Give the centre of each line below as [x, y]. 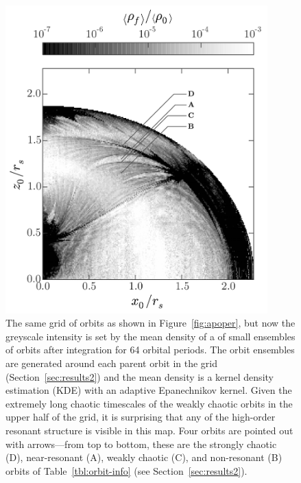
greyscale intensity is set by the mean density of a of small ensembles [150, 336]
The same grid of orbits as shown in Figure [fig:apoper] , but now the [150, 323]
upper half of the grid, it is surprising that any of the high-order [141, 417]
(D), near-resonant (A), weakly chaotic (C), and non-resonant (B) [144, 457]
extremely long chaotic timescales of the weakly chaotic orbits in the [149, 403]
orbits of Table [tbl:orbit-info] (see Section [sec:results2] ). [127, 470]
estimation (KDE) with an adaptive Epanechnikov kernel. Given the [149, 390]
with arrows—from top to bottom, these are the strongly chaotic [141, 444]
